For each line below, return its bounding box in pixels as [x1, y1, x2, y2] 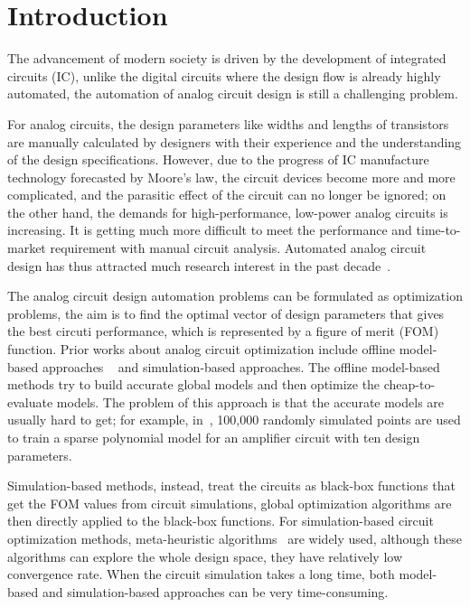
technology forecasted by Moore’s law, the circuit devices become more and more [7, 167, 456, 186]
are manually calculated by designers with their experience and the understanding [7, 132, 462, 151]
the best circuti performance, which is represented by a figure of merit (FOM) [7, 322, 439, 341]
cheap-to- [383, 375, 436, 394]
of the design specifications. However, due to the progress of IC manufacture [7, 150, 429, 169]
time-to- [416, 220, 461, 239]
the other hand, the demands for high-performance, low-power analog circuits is [7, 202, 448, 221]
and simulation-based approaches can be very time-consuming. [42, 582, 389, 601]
